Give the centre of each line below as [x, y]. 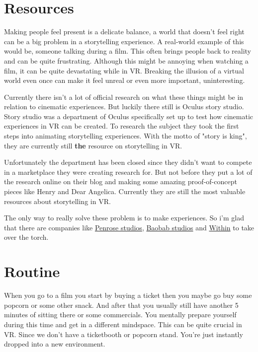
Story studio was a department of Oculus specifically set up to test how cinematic [129, 116]
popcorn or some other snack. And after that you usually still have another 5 [121, 305]
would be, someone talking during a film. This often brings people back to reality [128, 51]
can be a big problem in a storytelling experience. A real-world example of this [124, 41]
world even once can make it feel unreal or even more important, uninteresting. [125, 80]
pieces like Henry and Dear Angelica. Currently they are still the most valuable [125, 191]
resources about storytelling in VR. [57, 201]
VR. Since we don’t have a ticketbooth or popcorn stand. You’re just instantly [124, 334]
